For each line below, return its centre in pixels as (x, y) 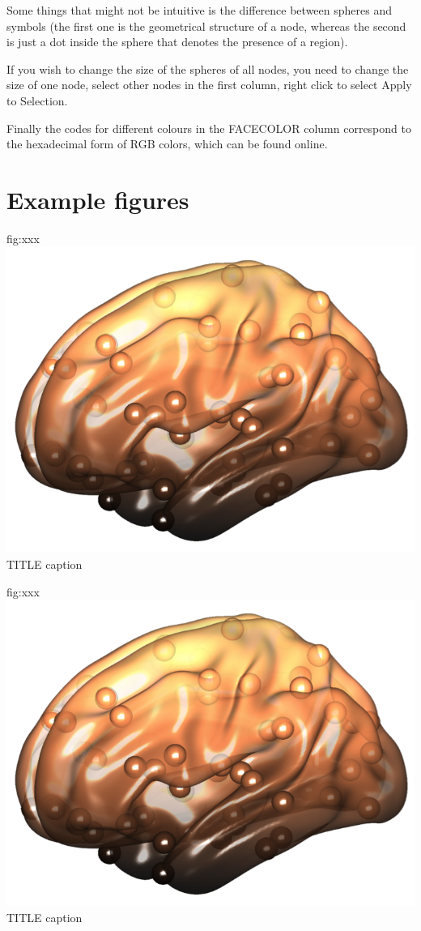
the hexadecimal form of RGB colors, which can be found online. (167, 144)
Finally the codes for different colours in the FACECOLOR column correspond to (209, 128)
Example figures (98, 199)
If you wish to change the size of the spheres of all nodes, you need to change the (208, 68)
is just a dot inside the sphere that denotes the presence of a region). (177, 42)
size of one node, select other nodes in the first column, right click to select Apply (209, 85)
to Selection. (37, 100)
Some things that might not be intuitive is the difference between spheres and (199, 10)
